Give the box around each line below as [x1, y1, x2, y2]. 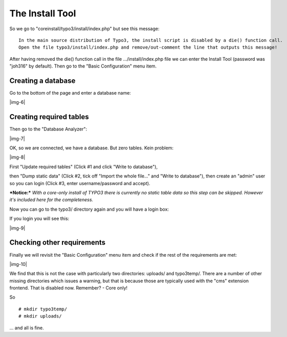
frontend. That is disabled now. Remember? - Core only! [9, 285, 128, 291]
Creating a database [9, 76, 76, 85]
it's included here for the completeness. [9, 197, 94, 203]
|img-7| [9, 136, 25, 142]
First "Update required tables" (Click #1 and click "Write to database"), [9, 164, 158, 170]
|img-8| [9, 154, 26, 161]
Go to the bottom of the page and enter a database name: [9, 90, 131, 96]
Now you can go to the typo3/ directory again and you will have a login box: [9, 206, 169, 212]
